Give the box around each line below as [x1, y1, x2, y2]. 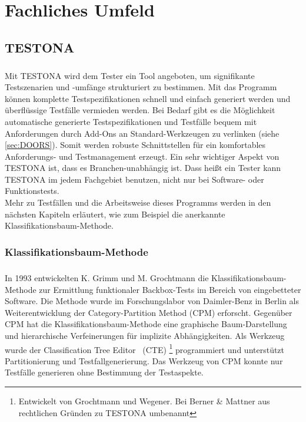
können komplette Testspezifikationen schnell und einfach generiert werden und [5, 92, 291, 104]
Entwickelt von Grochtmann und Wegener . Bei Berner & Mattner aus [18, 395, 270, 407]
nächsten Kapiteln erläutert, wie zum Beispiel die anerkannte [5, 207, 225, 220]
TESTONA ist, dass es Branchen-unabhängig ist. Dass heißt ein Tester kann [5, 161, 281, 174]
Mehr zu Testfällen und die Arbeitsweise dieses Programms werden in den [5, 196, 271, 209]
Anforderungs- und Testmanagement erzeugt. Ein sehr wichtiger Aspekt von [5, 150, 280, 162]
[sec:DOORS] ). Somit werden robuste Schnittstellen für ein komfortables [5, 139, 266, 151]
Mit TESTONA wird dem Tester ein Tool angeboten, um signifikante [5, 69, 255, 81]
